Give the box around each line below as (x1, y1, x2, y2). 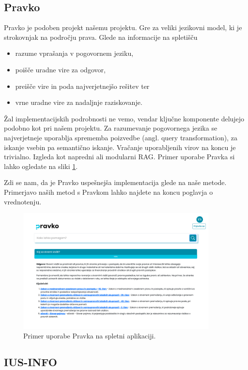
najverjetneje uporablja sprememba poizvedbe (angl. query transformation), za (4, 132, 237, 142)
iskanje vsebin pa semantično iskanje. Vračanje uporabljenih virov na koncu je (4, 142, 236, 152)
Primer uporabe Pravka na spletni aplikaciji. (23, 331, 156, 341)
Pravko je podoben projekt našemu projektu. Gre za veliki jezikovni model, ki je (4, 22, 242, 33)
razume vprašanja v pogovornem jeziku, (15, 48, 134, 58)
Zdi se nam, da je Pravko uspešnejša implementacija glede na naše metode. (4, 177, 227, 187)
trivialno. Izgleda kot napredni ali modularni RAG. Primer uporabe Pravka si (4, 151, 235, 162)
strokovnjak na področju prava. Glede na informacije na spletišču (4, 32, 198, 42)
